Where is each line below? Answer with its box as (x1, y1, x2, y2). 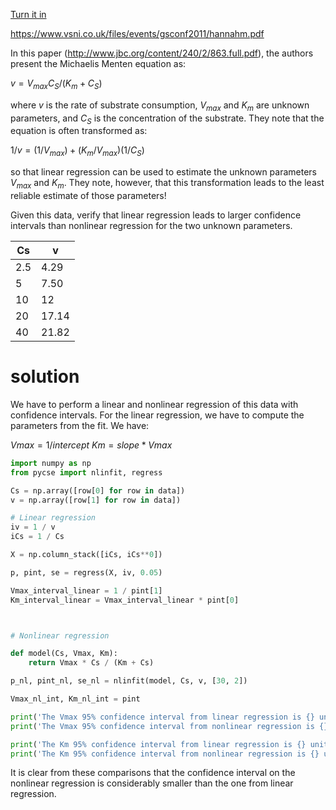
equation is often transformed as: (10, 125, 148, 137)
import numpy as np (10, 458, 92, 468)
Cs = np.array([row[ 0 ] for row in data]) (10, 485, 186, 496)
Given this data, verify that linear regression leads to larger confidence (10, 209, 302, 221)
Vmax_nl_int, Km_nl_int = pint (10, 694, 141, 704)
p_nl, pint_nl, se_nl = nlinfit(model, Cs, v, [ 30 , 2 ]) (10, 676, 248, 686)
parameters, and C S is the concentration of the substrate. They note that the (10, 112, 325, 126)
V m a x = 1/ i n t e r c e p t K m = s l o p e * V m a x (10, 439, 173, 451)
